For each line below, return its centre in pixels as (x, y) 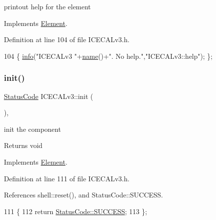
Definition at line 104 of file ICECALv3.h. (67, 39)
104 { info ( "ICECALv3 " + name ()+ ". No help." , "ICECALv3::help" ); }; (108, 56)
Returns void (23, 145)
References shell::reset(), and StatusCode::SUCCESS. (84, 195)
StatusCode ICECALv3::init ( (49, 96)
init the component (32, 129)
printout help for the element (47, 6)
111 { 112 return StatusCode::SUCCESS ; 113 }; (76, 211)
